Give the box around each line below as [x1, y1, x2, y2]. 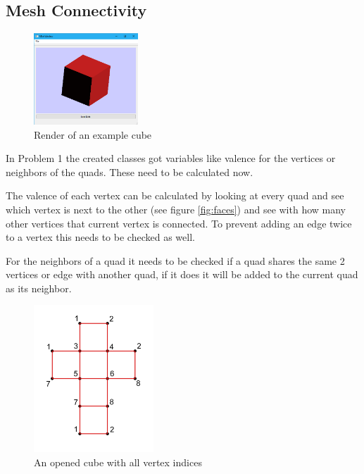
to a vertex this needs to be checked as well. [6, 230, 195, 244]
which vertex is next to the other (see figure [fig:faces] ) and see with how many [6, 201, 346, 216]
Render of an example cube [34, 127, 152, 142]
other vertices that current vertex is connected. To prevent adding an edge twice [6, 216, 352, 230]
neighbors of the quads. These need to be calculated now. [6, 164, 253, 179]
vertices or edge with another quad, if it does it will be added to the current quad [6, 267, 358, 282]
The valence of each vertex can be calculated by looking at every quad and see [6, 188, 344, 203]
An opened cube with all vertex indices [34, 454, 202, 469]
